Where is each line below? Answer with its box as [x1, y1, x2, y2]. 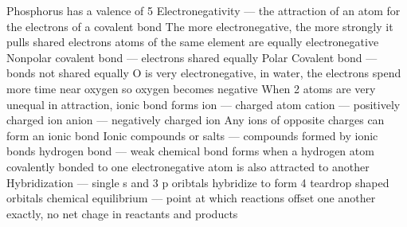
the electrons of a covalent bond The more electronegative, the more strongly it [6, 18, 393, 34]
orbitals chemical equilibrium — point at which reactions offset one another [6, 190, 376, 206]
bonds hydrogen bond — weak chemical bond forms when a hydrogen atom [6, 143, 374, 159]
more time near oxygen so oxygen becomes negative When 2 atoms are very [6, 80, 376, 96]
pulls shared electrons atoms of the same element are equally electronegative [6, 33, 379, 50]
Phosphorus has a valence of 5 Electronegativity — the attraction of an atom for [6, 2, 401, 18]
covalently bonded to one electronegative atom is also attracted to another [6, 158, 370, 174]
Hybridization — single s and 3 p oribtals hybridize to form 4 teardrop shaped [6, 174, 389, 190]
